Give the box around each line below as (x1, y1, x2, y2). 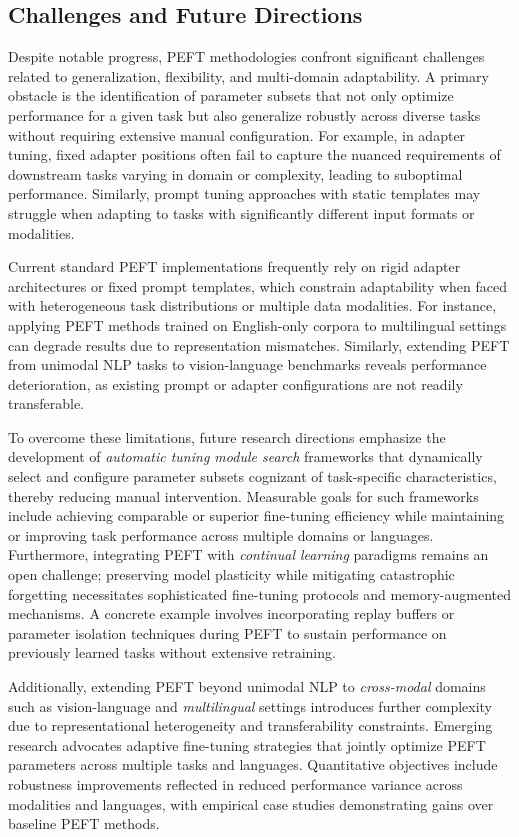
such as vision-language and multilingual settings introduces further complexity (8, 695, 493, 716)
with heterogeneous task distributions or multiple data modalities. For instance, (8, 295, 497, 316)
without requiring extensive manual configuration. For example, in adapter (8, 124, 466, 145)
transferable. (8, 393, 85, 414)
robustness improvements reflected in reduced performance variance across (8, 773, 463, 794)
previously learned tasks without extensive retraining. (8, 642, 336, 663)
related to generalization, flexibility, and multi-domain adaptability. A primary (8, 65, 489, 86)
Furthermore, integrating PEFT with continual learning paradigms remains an (8, 544, 489, 565)
